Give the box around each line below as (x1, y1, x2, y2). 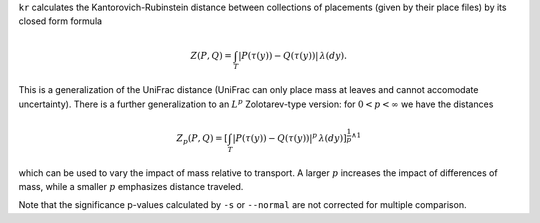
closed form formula (18, 15, 103, 27)
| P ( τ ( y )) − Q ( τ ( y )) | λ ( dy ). (238, 50, 348, 61)
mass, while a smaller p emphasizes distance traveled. (18, 180, 244, 192)
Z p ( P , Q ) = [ (176, 132, 229, 146)
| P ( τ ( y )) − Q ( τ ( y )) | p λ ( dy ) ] (232, 131, 347, 144)
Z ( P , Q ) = (190, 50, 232, 61)
